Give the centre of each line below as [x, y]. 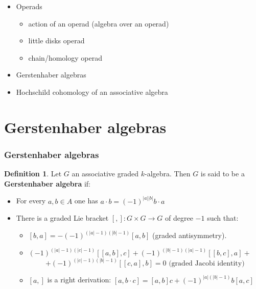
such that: [223, 218]
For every [31, 201]
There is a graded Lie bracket [62, 218]
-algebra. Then [167, 174]
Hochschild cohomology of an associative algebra [92, 91]
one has [86, 201]
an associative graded [105, 174]
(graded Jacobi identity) [207, 264]
